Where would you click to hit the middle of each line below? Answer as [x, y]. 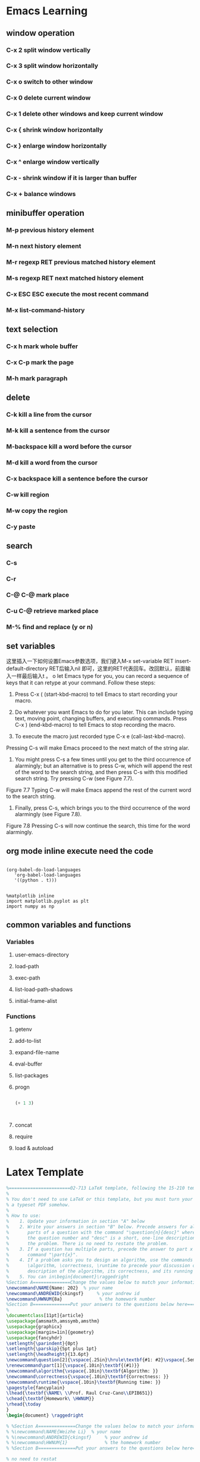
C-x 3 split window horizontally [52, 66]
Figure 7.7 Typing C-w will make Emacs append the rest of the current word [99, 790]
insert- [183, 661]
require [24, 1136]
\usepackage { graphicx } [34, 1327]
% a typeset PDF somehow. [38, 1205]
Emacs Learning [47, 11]
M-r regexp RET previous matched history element [81, 262]
